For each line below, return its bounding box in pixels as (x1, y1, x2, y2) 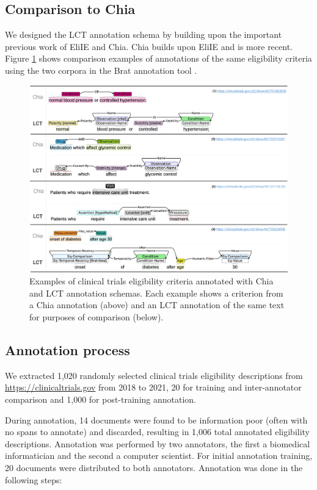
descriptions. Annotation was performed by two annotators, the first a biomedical (5, 437, 310, 450)
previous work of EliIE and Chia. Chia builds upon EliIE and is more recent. (5, 40, 293, 52)
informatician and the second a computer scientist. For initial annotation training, (5, 449, 313, 462)
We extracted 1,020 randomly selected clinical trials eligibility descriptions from (5, 369, 303, 381)
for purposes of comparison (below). (29, 311, 164, 323)
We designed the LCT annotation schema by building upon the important (5, 28, 282, 41)
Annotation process (5, 340, 130, 359)
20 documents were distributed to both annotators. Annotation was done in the (5, 461, 303, 474)
